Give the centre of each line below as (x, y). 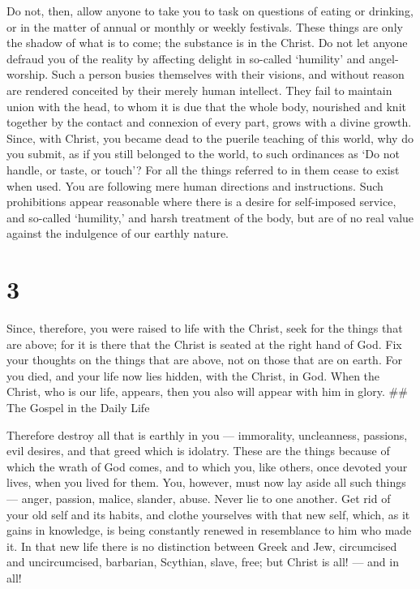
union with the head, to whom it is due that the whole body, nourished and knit (206, 106)
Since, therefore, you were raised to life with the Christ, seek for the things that (205, 328)
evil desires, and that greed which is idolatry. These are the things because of (198, 451)
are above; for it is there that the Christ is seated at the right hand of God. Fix (204, 344)
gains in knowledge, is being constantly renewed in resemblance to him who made (209, 530)
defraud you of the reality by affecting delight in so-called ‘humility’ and (186, 58)
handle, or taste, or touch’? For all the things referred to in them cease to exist (203, 169)
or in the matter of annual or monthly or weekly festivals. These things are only (205, 26)
